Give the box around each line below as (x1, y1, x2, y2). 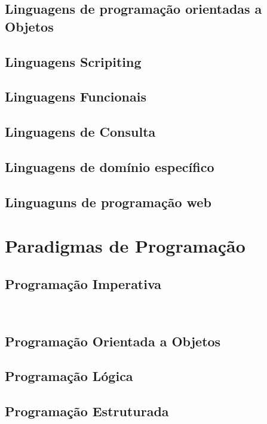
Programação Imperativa (5, 274, 162, 293)
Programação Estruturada (5, 402, 169, 420)
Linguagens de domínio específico (5, 157, 214, 176)
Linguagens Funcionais (5, 87, 146, 106)
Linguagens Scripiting (5, 52, 142, 70)
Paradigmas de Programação (5, 233, 245, 258)
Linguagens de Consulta (5, 122, 156, 141)
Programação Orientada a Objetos (5, 331, 221, 350)
